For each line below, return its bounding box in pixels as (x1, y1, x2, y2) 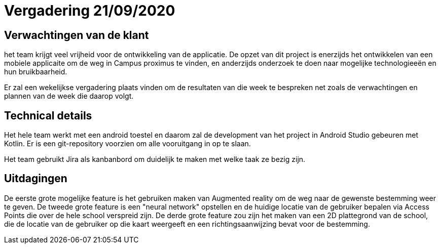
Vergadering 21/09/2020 (4, 2, 175, 19)
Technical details (4, 109, 92, 122)
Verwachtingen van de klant (4, 28, 149, 42)
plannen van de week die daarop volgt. (4, 92, 134, 101)
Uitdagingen (4, 172, 67, 185)
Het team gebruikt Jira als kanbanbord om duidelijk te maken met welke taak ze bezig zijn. (4, 155, 306, 164)
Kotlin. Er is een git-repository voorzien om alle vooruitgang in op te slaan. (4, 139, 251, 148)
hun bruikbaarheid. (4, 67, 67, 76)
